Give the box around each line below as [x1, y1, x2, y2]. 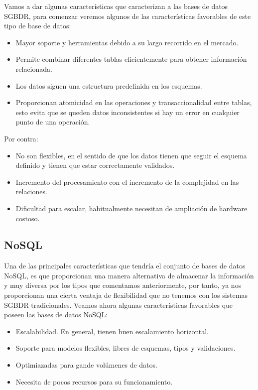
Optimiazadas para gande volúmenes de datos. [15, 360, 157, 370]
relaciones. [15, 186, 47, 197]
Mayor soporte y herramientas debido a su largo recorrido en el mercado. [15, 37, 239, 47]
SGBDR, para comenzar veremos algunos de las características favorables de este [4, 10, 251, 21]
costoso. [15, 213, 40, 223]
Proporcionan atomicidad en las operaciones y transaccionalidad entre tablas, [15, 97, 252, 108]
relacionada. [15, 63, 52, 74]
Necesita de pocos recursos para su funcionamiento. [15, 376, 173, 387]
